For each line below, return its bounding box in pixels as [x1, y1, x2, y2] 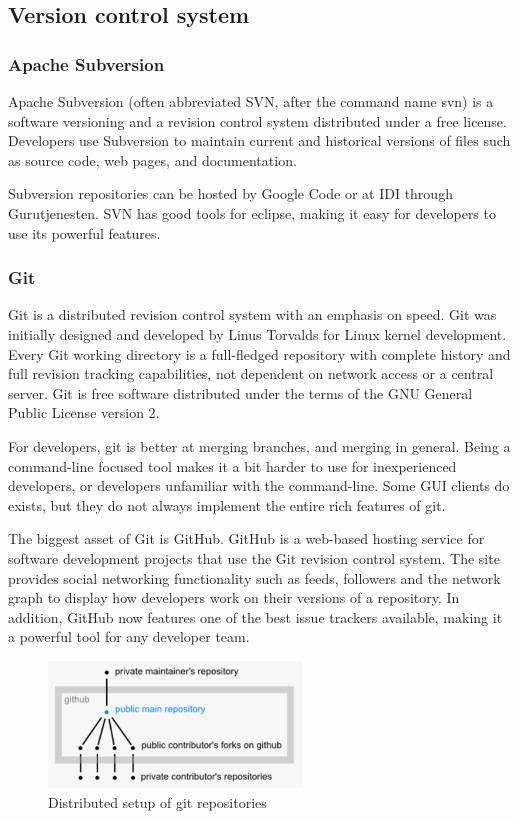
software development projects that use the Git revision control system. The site [8, 547, 500, 568]
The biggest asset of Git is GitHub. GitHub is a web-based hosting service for [8, 528, 485, 549]
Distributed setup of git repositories [48, 791, 267, 812]
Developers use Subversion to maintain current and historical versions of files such [8, 130, 511, 151]
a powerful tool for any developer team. [8, 626, 250, 647]
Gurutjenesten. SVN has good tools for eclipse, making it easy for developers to [8, 202, 496, 223]
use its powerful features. [8, 222, 161, 243]
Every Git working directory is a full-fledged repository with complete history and [8, 343, 511, 364]
